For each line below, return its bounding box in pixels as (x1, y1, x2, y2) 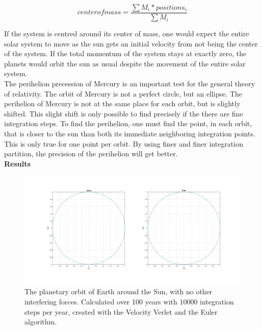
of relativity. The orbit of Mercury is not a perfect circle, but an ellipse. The (4, 88, 243, 99)
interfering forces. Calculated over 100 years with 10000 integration (24, 296, 234, 307)
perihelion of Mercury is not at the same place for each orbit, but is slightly (4, 98, 241, 109)
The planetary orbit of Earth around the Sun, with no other (24, 286, 213, 297)
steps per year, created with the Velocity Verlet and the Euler (24, 306, 218, 317)
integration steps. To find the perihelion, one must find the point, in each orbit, (4, 118, 252, 129)
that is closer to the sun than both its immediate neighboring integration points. (4, 128, 255, 138)
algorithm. (24, 316, 57, 327)
